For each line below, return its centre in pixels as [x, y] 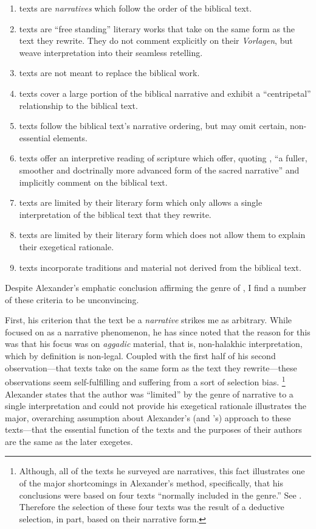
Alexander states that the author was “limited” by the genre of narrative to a [149, 394]
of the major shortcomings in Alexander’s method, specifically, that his [151, 483]
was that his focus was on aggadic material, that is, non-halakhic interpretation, [154, 344]
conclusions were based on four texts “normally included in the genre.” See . [160, 495]
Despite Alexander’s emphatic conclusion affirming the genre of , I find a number [156, 288]
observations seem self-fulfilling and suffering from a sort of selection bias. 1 [145, 381]
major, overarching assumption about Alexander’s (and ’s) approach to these [148, 417]
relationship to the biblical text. [78, 105]
